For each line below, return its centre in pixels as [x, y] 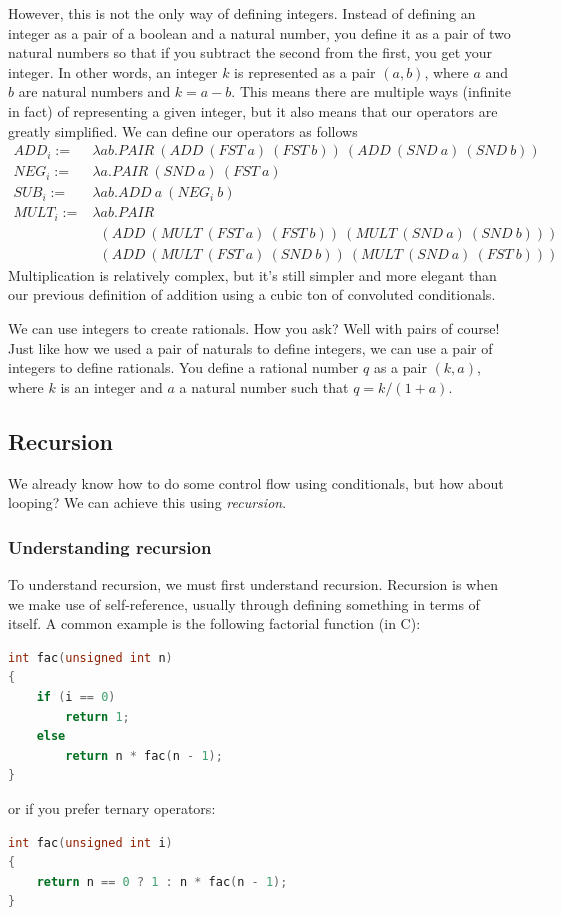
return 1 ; [97, 716]
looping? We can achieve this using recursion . [147, 502]
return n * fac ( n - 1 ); [144, 755]
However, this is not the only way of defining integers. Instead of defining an [242, 13]
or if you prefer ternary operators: [112, 807]
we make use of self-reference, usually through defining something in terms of [244, 603]
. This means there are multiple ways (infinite [371, 91]
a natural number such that [264, 386]
